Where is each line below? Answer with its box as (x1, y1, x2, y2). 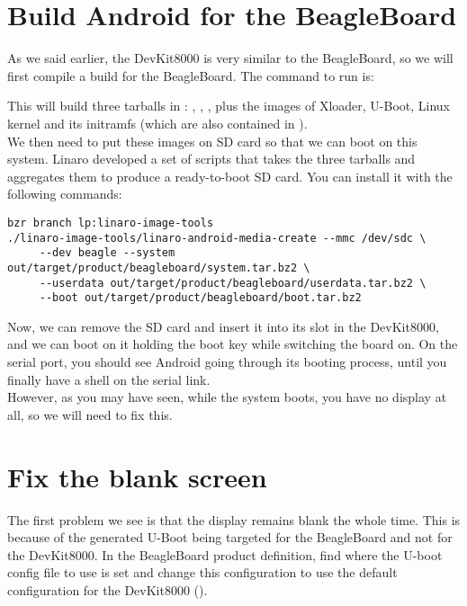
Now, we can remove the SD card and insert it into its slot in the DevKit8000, (7, 316, 439, 335)
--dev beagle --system (39, 246, 175, 260)
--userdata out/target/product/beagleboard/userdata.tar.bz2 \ (39, 276, 427, 290)
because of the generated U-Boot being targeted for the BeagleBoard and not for (7, 528, 453, 547)
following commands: (7, 184, 122, 203)
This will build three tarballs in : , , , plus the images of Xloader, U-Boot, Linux (7, 96, 451, 115)
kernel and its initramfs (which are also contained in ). (7, 113, 308, 132)
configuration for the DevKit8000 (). (7, 580, 208, 599)
